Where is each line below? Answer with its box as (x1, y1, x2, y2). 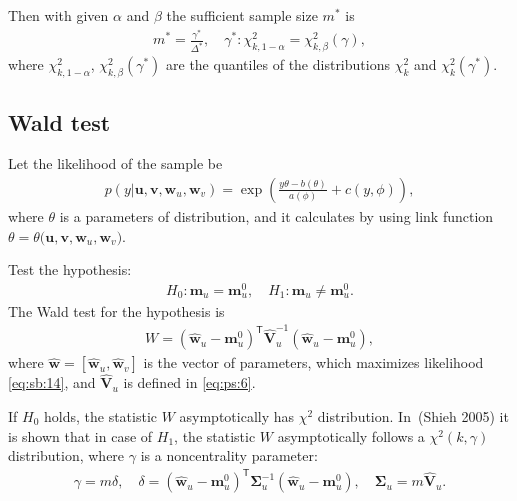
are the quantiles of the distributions (166, 54, 390, 75)
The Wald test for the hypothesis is (8, 300, 225, 321)
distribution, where (8, 445, 125, 466)
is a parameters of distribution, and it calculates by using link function (59, 205, 494, 226)
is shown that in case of (8, 425, 153, 446)
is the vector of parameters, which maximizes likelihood (143, 352, 484, 373)
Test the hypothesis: (8, 259, 132, 280)
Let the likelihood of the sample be (8, 153, 223, 174)
